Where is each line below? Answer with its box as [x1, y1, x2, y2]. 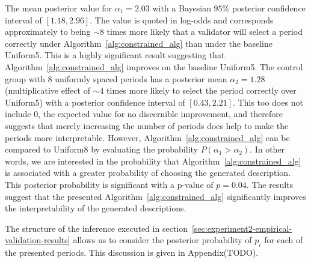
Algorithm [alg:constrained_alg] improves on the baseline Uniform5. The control [5, 60, 303, 73]
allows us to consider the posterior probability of [73, 234, 252, 246]
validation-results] [5, 234, 70, 246]
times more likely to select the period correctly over [106, 84, 297, 97]
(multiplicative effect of [5, 84, 90, 97]
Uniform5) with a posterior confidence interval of [5, 95, 185, 108]
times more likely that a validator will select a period [106, 25, 303, 38]
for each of [264, 234, 303, 246]
